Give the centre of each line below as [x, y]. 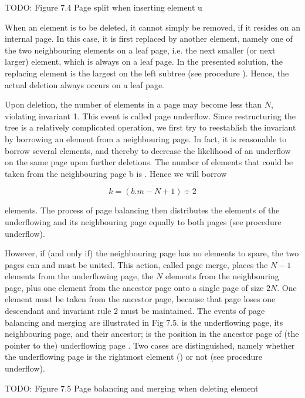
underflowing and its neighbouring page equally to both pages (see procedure [143, 221]
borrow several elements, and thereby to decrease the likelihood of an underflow [148, 150]
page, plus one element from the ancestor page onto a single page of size [134, 287]
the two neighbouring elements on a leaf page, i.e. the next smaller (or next [140, 50]
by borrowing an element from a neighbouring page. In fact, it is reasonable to [146, 138]
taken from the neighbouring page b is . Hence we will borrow [116, 173]
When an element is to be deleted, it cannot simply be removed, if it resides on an [152, 27]
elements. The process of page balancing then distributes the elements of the [142, 210]
